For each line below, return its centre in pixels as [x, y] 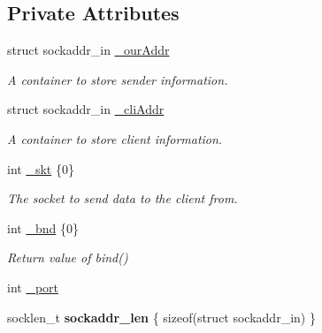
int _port [33, 287]
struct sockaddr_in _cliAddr [86, 109]
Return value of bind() [68, 257]
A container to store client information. [115, 138]
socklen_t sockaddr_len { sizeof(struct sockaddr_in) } [161, 317]
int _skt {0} [41, 168]
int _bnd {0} [43, 227]
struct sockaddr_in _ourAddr [88, 50]
